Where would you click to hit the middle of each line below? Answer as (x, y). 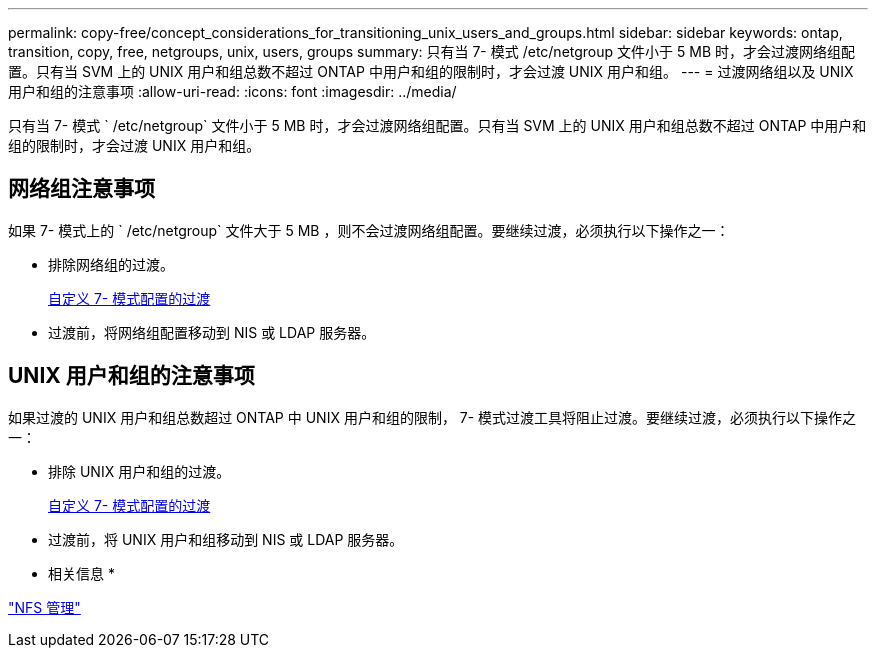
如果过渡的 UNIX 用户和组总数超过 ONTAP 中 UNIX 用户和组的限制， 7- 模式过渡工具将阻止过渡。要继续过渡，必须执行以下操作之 (432, 417)
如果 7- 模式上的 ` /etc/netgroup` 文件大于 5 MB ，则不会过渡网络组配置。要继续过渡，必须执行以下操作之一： (369, 230)
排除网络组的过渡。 (111, 264)
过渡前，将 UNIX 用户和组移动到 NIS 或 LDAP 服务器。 (226, 539)
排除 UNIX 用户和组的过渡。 (139, 471)
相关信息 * (81, 573)
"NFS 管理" (44, 607)
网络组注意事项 (81, 189)
